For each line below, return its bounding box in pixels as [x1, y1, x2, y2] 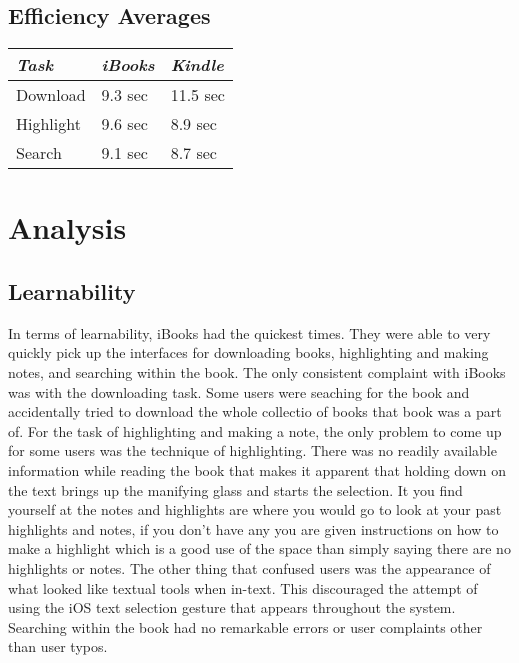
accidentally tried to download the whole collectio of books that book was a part [8, 401, 502, 422]
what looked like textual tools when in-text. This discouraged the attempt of [8, 577, 478, 598]
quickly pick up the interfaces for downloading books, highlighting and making [8, 342, 489, 363]
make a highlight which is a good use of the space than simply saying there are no [8, 538, 511, 559]
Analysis [8, 207, 127, 248]
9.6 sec [101, 112, 148, 136]
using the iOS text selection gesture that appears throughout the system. [8, 597, 456, 618]
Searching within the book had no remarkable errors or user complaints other [8, 616, 483, 637]
